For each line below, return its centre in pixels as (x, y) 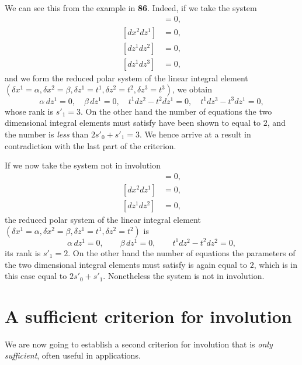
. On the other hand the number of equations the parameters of (182, 252)
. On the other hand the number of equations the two (176, 111)
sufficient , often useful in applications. (73, 355)
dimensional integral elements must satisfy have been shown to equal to (133, 123)
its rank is (23, 252)
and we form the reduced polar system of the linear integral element (126, 78)
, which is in (276, 264)
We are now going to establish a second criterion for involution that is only (139, 344)
